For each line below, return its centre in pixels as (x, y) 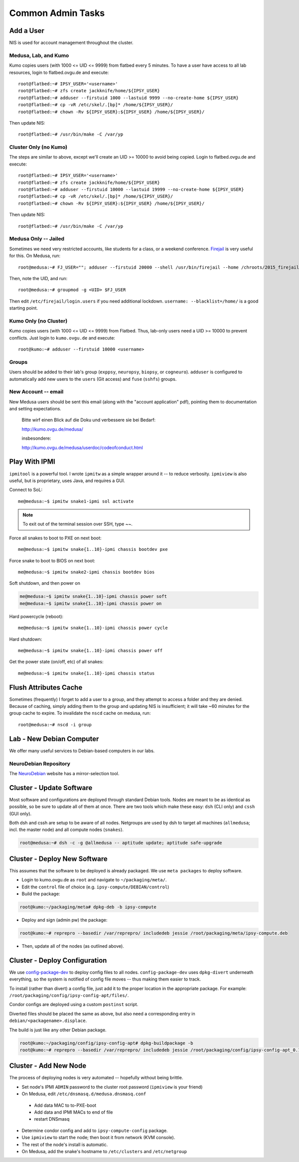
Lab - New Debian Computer (54, 739)
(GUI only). (20, 814)
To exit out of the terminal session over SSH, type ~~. (78, 524)
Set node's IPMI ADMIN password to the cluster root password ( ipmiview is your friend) (112, 1087)
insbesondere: (36, 438)
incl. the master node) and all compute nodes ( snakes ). (67, 830)
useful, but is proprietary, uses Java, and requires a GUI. (67, 481)
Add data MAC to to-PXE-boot (65, 1105)
